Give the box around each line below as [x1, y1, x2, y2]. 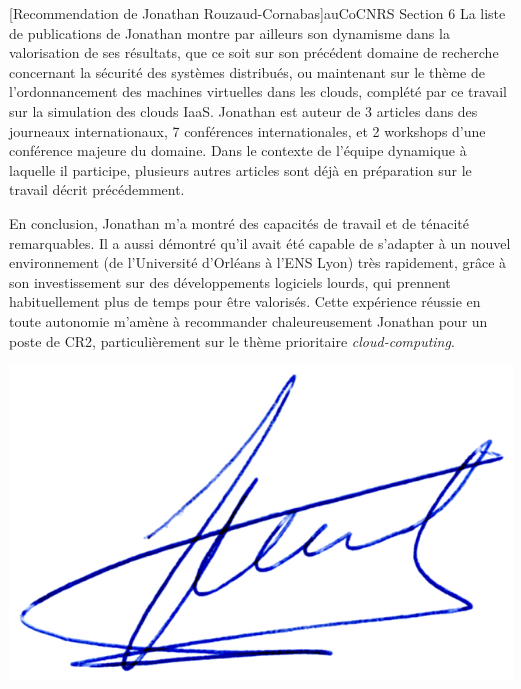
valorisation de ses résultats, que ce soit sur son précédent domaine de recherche [9, 42, 499, 63]
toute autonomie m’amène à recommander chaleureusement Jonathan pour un [9, 310, 488, 331]
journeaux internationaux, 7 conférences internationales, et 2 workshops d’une [9, 120, 486, 141]
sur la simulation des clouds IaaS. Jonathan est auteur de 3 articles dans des [9, 100, 478, 121]
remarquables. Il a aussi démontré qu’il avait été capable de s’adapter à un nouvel [9, 232, 511, 253]
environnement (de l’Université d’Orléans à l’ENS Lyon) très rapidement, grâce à [9, 252, 507, 273]
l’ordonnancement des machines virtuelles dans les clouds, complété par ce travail [9, 81, 507, 102]
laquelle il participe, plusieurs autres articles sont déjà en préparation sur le [9, 159, 472, 180]
